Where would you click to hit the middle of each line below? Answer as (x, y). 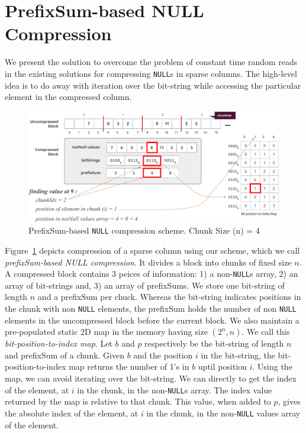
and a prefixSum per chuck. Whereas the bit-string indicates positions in (169, 297)
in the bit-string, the (238, 355)
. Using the (272, 366)
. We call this (266, 332)
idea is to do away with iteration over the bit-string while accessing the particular (153, 85)
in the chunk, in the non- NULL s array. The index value (175, 390)
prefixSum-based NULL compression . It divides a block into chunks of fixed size (148, 262)
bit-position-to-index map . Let (59, 343)
